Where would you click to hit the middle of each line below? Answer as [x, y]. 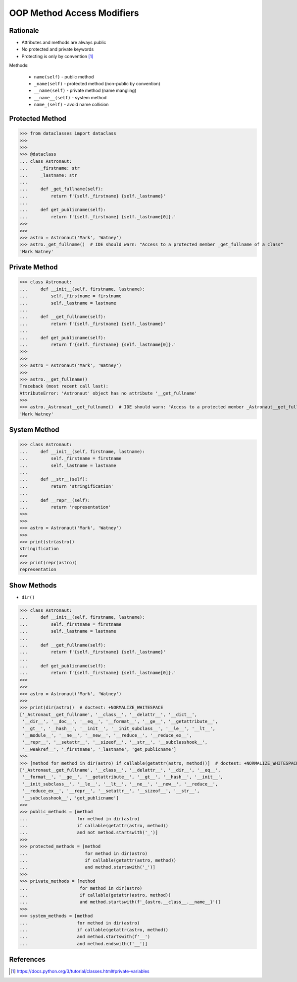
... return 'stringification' [67, 486]
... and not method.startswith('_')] [89, 833]
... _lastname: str [49, 175]
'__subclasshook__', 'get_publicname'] [71, 798]
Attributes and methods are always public [64, 43]
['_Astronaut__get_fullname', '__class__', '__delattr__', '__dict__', [108, 714]
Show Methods [33, 585]
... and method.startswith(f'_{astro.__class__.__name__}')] [120, 902]
